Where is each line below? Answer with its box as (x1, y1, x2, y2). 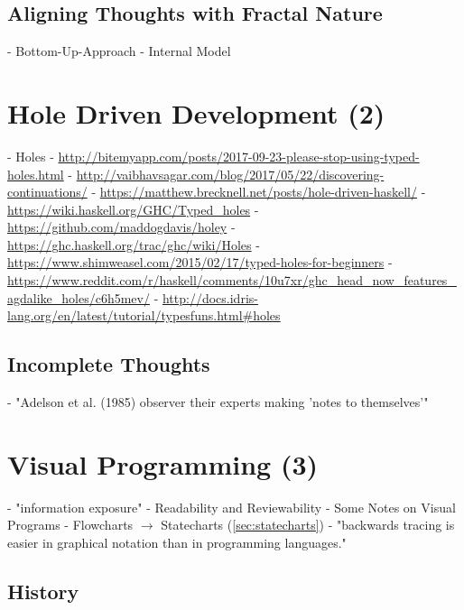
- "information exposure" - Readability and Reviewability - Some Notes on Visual (7, 497, 456, 516)
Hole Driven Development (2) (7, 94, 385, 131)
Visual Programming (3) (7, 445, 319, 482)
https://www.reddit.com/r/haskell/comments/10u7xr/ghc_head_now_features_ (7, 271, 457, 290)
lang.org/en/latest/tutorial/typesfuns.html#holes (7, 306, 281, 325)
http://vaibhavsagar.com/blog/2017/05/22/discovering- (76, 164, 385, 183)
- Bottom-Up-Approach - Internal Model (7, 42, 231, 60)
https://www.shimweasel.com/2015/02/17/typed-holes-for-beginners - (7, 253, 393, 272)
